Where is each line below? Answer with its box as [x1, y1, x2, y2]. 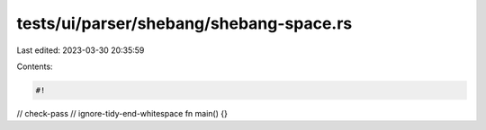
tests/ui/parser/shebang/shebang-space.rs [16, 13, 353, 33]
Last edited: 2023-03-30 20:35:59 [16, 45, 145, 56]
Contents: [16, 61, 53, 72]
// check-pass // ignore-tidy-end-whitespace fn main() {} [16, 108, 229, 118]
